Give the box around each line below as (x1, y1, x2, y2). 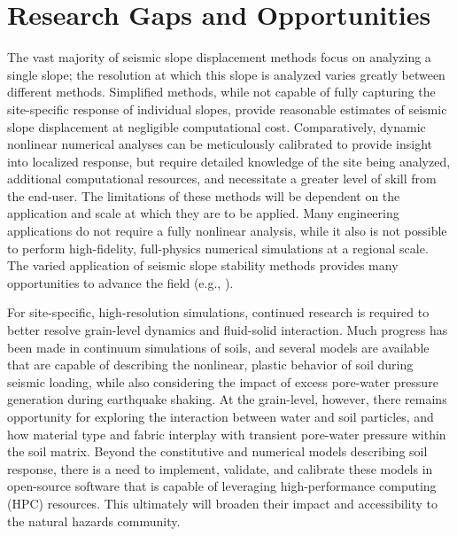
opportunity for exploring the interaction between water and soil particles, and (7, 408, 434, 425)
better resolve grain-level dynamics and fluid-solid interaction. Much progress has (7, 321, 448, 339)
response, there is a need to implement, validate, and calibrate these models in (7, 459, 433, 478)
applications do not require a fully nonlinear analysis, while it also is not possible (7, 221, 447, 240)
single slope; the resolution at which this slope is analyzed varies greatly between (7, 65, 445, 83)
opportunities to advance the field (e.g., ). (7, 273, 234, 291)
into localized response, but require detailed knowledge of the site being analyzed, (7, 151, 451, 170)
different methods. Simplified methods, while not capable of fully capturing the (7, 82, 436, 101)
